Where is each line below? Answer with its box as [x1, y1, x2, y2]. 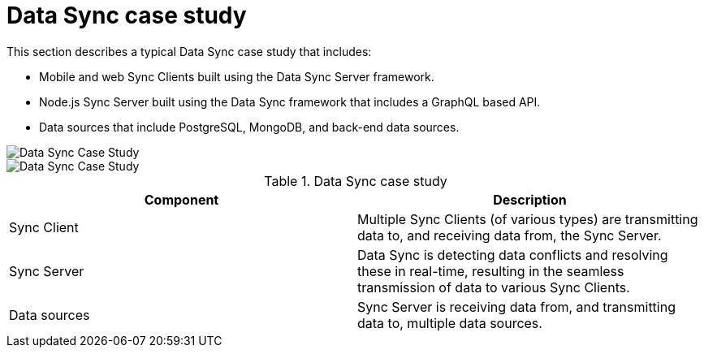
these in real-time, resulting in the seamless [357, 262, 624, 279]
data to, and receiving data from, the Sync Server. [357, 227, 662, 244]
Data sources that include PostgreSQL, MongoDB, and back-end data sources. [39, 119, 460, 134]
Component [144, 191, 219, 208]
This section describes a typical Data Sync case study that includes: [6, 44, 372, 58]
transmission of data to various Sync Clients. [357, 278, 630, 296]
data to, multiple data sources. [357, 314, 542, 331]
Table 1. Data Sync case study [264, 172, 447, 189]
